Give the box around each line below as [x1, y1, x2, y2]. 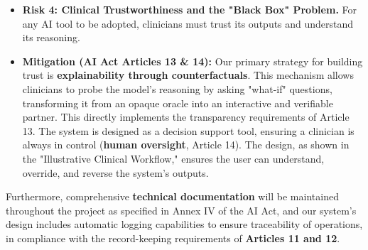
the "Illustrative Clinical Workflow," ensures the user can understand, [22, 151, 325, 165]
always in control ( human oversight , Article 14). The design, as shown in [22, 137, 350, 152]
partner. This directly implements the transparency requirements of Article [22, 109, 350, 124]
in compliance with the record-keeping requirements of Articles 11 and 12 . [6, 230, 340, 245]
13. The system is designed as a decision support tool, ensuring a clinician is [22, 123, 355, 138]
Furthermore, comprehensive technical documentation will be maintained [6, 189, 339, 204]
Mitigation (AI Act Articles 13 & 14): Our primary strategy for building [22, 53, 363, 68]
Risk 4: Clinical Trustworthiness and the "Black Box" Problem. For [22, 2, 357, 16]
